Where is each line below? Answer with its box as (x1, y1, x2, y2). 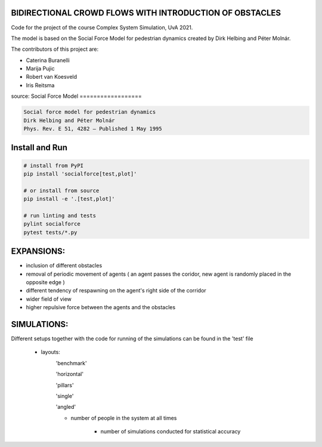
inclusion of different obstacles (26, 262, 103, 269)
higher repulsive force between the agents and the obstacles (26, 304, 176, 311)
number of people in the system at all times (70, 414, 177, 421)
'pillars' (55, 381, 74, 389)
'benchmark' (55, 359, 87, 366)
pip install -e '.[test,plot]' (23, 196, 116, 202)
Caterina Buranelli (26, 57, 70, 64)
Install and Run (11, 143, 68, 153)
